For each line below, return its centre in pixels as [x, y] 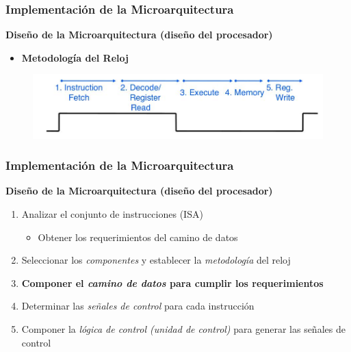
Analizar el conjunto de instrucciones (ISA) [112, 214]
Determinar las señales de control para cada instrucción [138, 306]
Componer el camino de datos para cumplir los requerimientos [172, 282]
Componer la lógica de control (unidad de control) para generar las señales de [183, 329]
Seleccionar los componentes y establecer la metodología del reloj [156, 260]
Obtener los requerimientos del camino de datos [138, 237]
